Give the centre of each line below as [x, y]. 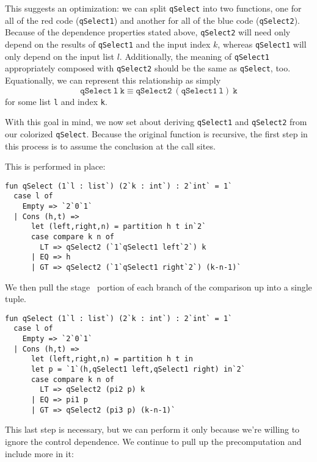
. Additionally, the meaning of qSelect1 [195, 56]
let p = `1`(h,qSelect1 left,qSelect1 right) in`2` [138, 370]
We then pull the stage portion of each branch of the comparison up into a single [158, 287]
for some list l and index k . [56, 101]
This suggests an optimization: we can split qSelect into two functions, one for [153, 8]
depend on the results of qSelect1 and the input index [108, 44]
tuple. [16, 299]
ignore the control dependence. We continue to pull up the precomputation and [153, 441]
